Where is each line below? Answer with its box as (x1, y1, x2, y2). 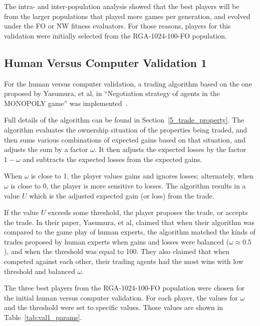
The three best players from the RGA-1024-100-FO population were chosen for (4, 282, 245, 293)
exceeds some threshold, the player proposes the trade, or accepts (48, 207, 248, 217)
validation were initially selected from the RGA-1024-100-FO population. (4, 30, 227, 40)
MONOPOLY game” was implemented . (4, 97, 128, 108)
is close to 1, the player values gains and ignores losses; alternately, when (31, 170, 254, 181)
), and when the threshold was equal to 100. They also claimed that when (4, 246, 230, 256)
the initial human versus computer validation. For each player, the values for (4, 292, 238, 302)
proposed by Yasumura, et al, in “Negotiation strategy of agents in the (4, 88, 220, 98)
